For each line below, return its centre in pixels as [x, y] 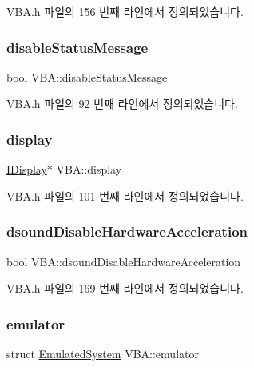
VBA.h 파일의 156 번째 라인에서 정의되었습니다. [125, 11]
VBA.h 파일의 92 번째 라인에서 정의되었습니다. [122, 104]
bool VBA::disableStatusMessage [87, 76]
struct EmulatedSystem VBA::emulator [103, 354]
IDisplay [27, 169]
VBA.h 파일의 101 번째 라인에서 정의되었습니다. [125, 195]
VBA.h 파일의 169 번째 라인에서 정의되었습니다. [125, 288]
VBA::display [89, 169]
